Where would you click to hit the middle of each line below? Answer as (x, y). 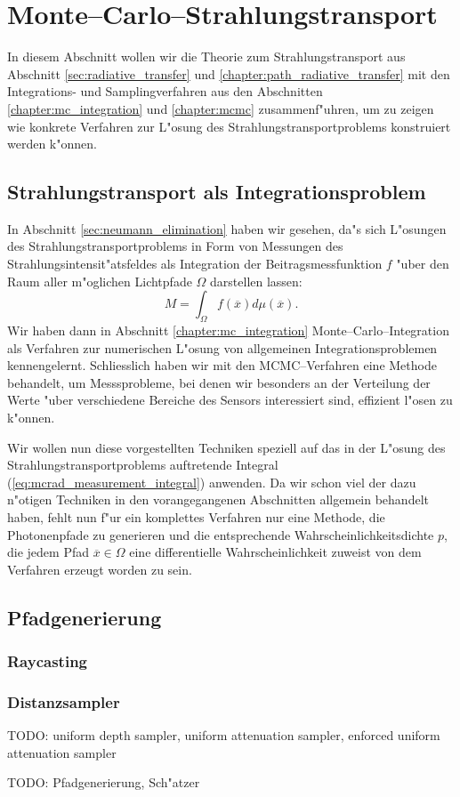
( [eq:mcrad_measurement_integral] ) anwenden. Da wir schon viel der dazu (212, 482)
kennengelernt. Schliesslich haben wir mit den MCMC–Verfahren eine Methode (222, 365)
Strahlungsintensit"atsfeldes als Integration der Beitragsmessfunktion (195, 264)
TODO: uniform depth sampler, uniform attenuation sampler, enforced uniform (224, 735)
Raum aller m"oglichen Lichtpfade (100, 281)
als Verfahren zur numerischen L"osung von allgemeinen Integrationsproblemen (222, 347)
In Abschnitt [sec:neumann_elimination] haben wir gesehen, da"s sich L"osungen (227, 228)
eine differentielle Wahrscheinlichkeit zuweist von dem (275, 552)
